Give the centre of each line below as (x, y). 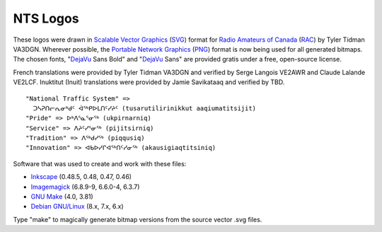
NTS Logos (46, 18)
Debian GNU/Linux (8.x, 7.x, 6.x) (77, 207)
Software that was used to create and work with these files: (100, 163)
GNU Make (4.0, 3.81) (62, 197)
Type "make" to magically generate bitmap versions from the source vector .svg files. (138, 219)
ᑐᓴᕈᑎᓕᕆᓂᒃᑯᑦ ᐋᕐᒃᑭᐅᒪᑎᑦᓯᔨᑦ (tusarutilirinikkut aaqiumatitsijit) (145, 108)
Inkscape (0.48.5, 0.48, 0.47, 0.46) (81, 177)
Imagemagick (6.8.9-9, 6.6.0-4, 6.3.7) (85, 187)
